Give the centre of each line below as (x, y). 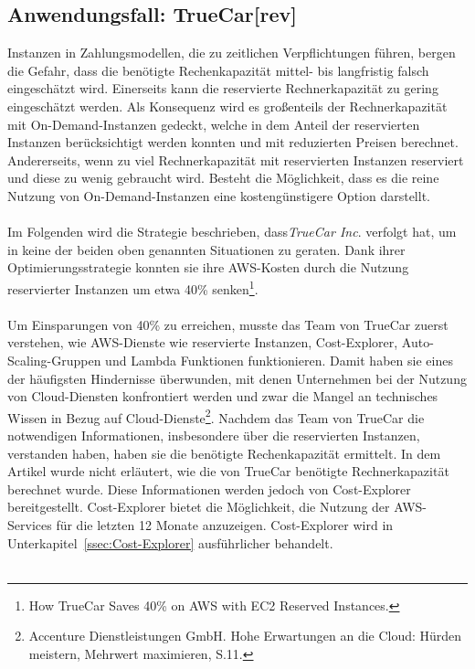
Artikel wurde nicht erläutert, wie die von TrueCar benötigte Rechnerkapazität (228, 471)
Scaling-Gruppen (54, 360)
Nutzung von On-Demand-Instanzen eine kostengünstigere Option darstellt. (219, 195)
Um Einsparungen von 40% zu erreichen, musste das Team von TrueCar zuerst (228, 324)
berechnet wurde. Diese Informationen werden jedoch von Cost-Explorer (209, 488)
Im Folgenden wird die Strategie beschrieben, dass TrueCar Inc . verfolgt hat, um (232, 232)
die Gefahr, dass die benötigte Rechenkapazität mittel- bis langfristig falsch (218, 70)
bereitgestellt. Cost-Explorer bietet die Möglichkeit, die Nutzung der (199, 507)
